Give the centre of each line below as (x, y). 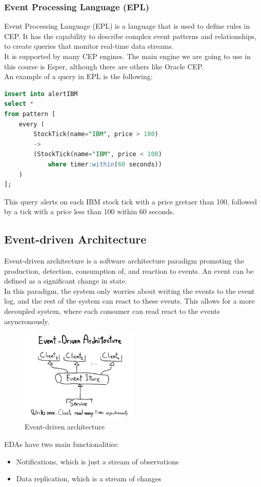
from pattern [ (30, 114)
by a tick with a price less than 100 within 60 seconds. (89, 211)
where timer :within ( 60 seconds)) (105, 164)
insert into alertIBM (41, 94)
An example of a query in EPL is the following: (78, 76)
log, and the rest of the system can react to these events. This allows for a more (129, 301)
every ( (32, 124)
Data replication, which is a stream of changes (89, 479)
